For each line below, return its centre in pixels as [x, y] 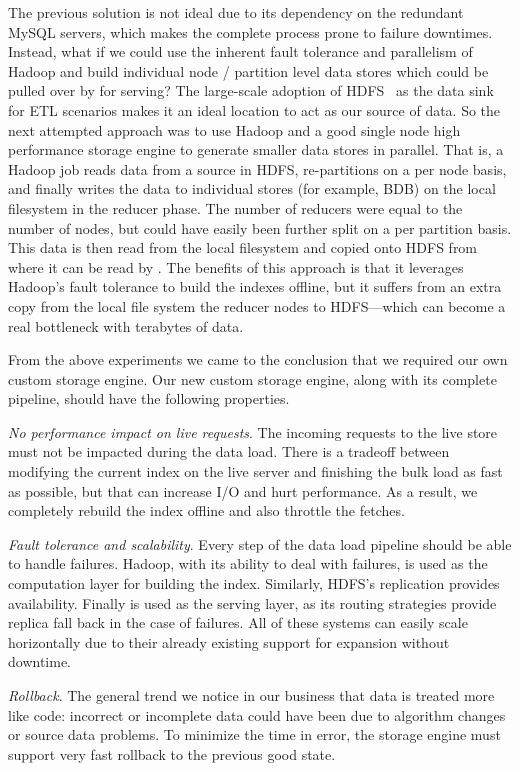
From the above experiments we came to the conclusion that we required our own [258, 359]
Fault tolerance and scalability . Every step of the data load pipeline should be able [260, 543]
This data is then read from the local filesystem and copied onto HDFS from [243, 247]
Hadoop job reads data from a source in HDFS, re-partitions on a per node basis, [257, 168]
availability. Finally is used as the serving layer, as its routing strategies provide [252, 602]
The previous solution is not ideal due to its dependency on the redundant [236, 12]
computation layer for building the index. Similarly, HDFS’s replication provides [254, 583]
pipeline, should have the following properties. [149, 398]
